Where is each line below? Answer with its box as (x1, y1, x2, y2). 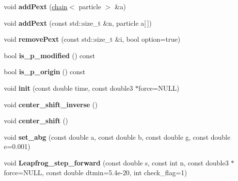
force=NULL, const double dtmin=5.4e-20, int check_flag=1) (4, 167, 187, 177)
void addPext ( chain (4, 1, 68, 11)
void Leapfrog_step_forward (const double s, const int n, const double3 (4, 157, 229, 167)
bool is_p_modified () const (4, 50, 95, 60)
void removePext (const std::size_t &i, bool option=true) (4, 34, 180, 44)
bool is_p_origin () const (4, 66, 86, 77)
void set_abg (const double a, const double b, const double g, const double (4, 132, 231, 142)
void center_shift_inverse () (4, 99, 98, 109)
